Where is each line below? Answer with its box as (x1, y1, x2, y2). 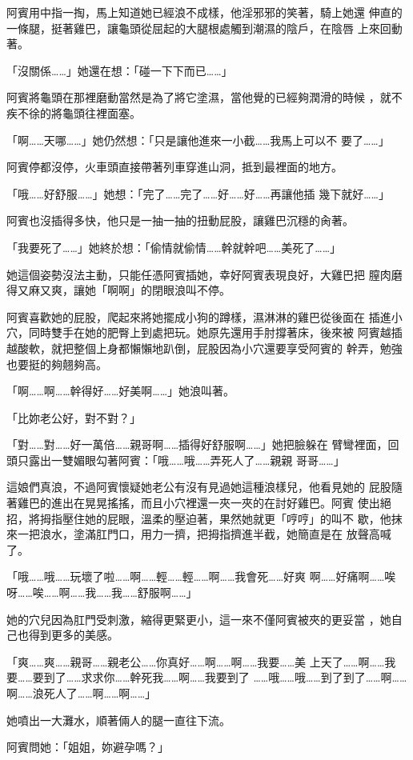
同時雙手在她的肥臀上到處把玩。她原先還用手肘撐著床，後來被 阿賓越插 (28, 324, 403, 341)
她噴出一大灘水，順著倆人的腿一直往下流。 (6, 711, 231, 728)
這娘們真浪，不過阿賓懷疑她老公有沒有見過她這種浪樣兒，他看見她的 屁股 (6, 478, 391, 495)
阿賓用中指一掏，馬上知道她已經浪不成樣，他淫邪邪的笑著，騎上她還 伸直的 (6, 4, 403, 20)
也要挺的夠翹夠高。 (6, 355, 107, 372)
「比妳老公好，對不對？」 (6, 409, 141, 426)
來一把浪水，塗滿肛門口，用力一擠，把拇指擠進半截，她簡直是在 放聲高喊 (6, 526, 391, 542)
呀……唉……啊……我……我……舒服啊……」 (6, 584, 198, 601)
